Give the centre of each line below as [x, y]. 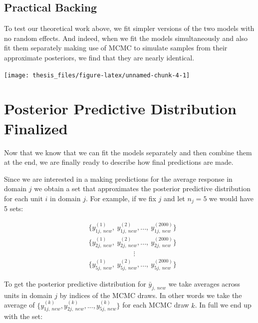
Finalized [36, 128]
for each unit [23, 198]
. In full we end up [223, 305]
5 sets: [14, 208]
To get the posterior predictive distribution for [75, 283]
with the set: [23, 316]
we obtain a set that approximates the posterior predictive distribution [142, 188]
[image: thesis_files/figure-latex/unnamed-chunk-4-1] [97, 75]
